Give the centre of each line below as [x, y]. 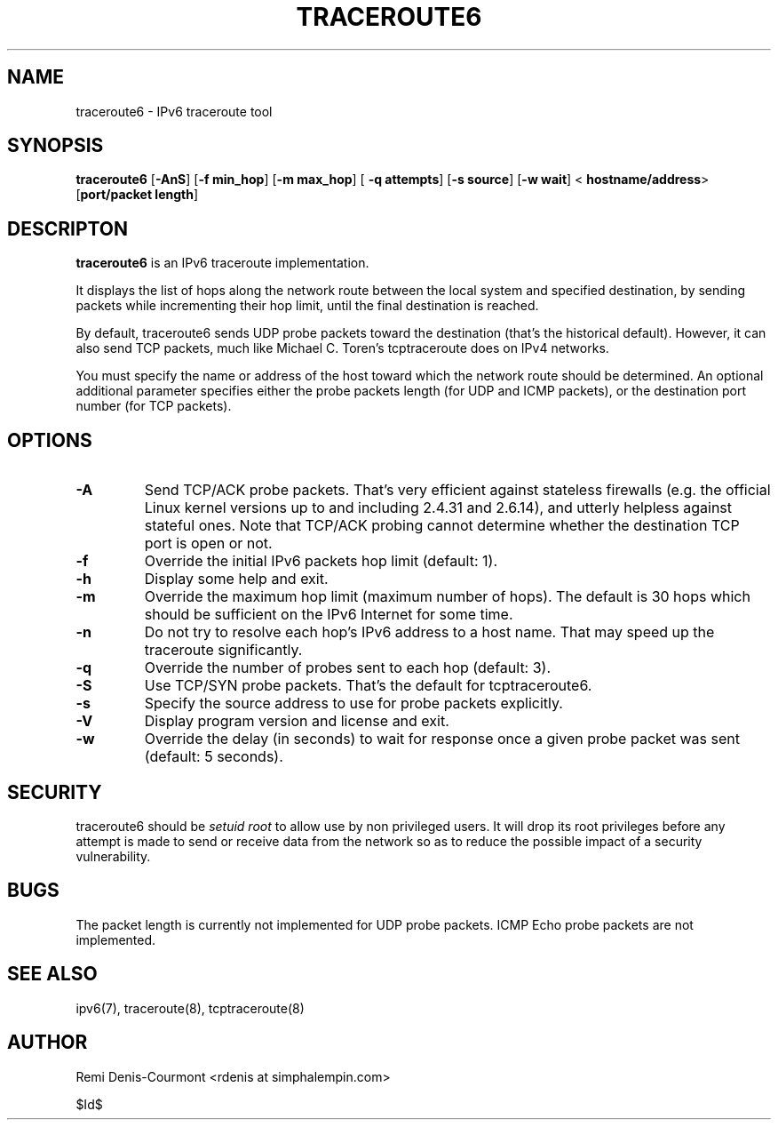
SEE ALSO [52, 974]
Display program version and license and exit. [297, 721]
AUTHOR [48, 1043]
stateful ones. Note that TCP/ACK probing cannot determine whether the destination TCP [442, 526]
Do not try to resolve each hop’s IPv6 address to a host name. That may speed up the [429, 632]
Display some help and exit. [236, 579]
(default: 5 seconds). [214, 757]
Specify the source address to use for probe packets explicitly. [353, 703]
